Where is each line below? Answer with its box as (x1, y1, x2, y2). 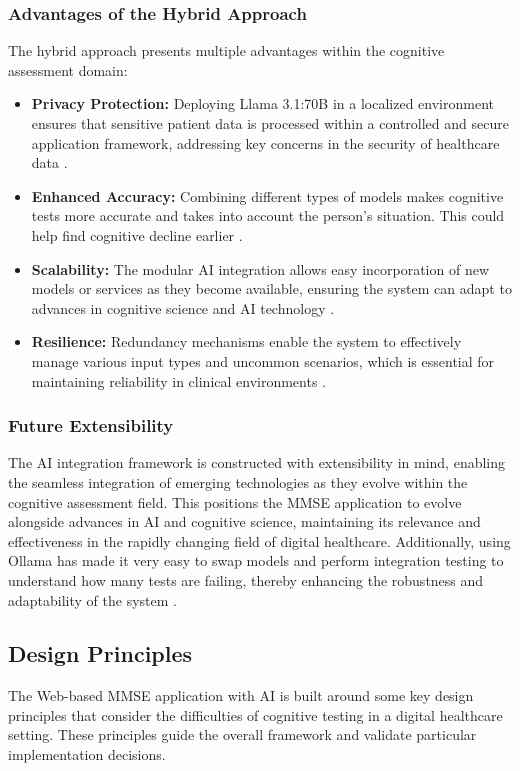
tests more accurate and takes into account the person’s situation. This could (31, 205, 505, 226)
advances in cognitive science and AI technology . (31, 297, 335, 318)
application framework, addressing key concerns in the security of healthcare (31, 132, 500, 153)
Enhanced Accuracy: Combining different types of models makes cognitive (31, 185, 504, 206)
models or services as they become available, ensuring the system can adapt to (31, 278, 512, 299)
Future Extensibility (8, 413, 174, 438)
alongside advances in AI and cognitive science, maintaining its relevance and (8, 511, 481, 532)
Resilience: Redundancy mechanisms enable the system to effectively (31, 331, 462, 352)
